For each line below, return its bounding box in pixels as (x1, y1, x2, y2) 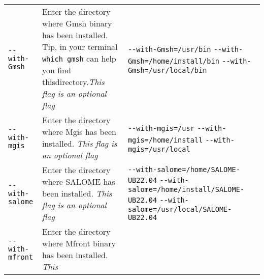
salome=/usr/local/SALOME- (127, 205, 232, 213)
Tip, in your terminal (42, 41, 118, 52)
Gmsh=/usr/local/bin (127, 66, 207, 74)
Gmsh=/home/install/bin (127, 57, 219, 65)
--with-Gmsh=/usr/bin (127, 45, 211, 53)
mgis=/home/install (127, 136, 203, 144)
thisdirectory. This (42, 76, 105, 88)
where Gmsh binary (42, 17, 112, 29)
